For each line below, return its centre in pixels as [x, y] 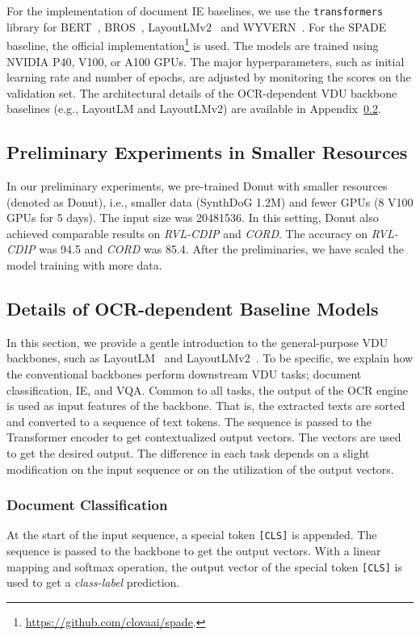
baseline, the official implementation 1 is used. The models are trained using [193, 44]
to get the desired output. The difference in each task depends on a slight [188, 453]
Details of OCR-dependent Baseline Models [193, 309]
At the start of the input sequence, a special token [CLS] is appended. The [192, 535]
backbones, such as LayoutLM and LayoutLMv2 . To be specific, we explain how [210, 358]
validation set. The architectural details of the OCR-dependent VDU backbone [202, 92]
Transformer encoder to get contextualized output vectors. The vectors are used [204, 437]
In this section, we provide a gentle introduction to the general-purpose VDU [197, 342]
